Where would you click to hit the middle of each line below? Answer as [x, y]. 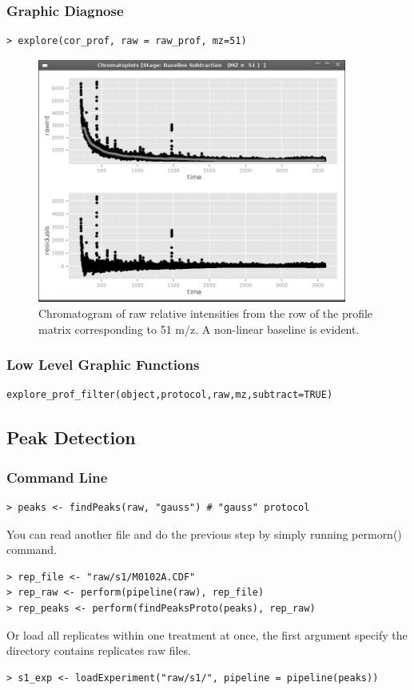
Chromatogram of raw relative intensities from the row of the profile [206, 313]
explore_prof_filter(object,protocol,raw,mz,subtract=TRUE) [170, 395]
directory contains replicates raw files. [99, 650]
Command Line [57, 477]
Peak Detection [71, 437]
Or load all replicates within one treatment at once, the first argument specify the [207, 634]
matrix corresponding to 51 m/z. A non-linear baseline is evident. [199, 329]
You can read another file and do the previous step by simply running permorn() [204, 534]
